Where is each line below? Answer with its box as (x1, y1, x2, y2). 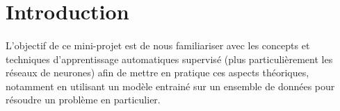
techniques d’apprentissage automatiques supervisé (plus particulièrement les (6, 51, 333, 66)
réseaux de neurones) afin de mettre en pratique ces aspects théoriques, (6, 65, 309, 80)
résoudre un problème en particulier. (6, 92, 161, 107)
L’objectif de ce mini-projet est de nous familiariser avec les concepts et (6, 37, 310, 52)
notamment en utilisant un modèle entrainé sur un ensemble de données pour (6, 78, 335, 93)
